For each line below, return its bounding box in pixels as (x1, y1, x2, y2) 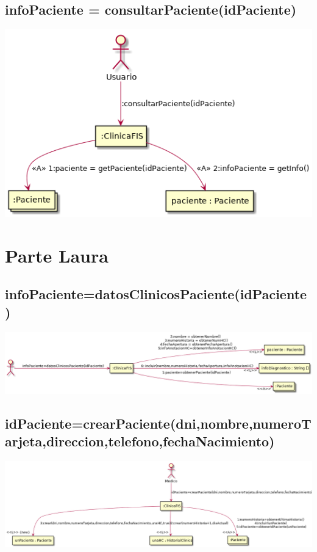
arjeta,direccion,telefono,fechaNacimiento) (5, 432, 275, 451)
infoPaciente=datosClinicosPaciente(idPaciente (5, 285, 307, 303)
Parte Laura (5, 242, 109, 267)
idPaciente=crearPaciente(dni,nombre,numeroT (5, 414, 312, 433)
